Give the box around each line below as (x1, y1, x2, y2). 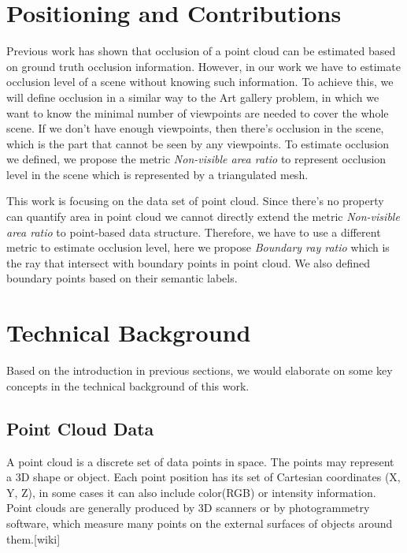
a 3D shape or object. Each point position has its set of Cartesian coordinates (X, (6, 469, 401, 485)
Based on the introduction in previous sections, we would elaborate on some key (6, 362, 393, 379)
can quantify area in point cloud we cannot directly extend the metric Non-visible (6, 208, 400, 225)
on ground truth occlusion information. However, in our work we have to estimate (6, 58, 401, 74)
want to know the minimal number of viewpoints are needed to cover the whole (6, 104, 389, 121)
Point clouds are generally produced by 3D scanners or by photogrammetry (6, 499, 370, 516)
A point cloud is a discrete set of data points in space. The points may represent (6, 453, 394, 469)
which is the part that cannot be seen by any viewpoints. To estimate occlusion (6, 135, 390, 151)
